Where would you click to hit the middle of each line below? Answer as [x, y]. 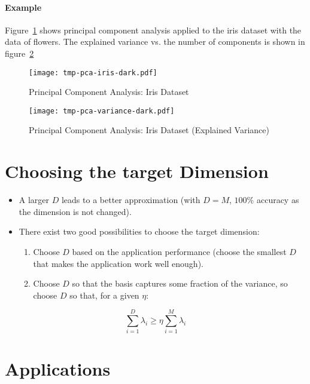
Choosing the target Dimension [137, 171]
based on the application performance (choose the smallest [179, 251]
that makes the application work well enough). [118, 263]
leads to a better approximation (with [131, 200]
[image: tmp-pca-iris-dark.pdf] [93, 73]
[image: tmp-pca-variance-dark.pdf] [102, 111]
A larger [34, 200]
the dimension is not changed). [75, 211]
